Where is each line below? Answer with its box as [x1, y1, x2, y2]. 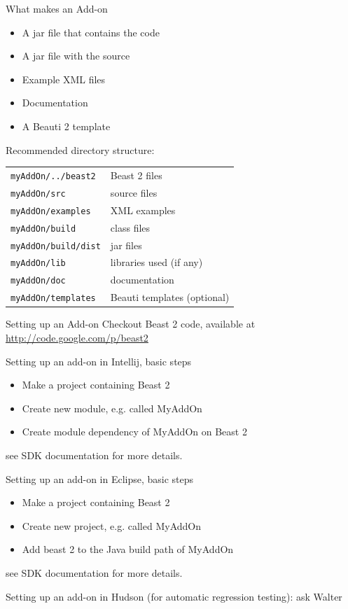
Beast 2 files [110, 167, 162, 182]
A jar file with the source [22, 48, 130, 63]
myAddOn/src [11, 188, 66, 199]
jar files [110, 237, 142, 252]
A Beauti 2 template [22, 118, 111, 133]
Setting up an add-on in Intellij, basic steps [6, 353, 192, 368]
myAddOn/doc [11, 276, 66, 286]
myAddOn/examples [11, 206, 91, 216]
